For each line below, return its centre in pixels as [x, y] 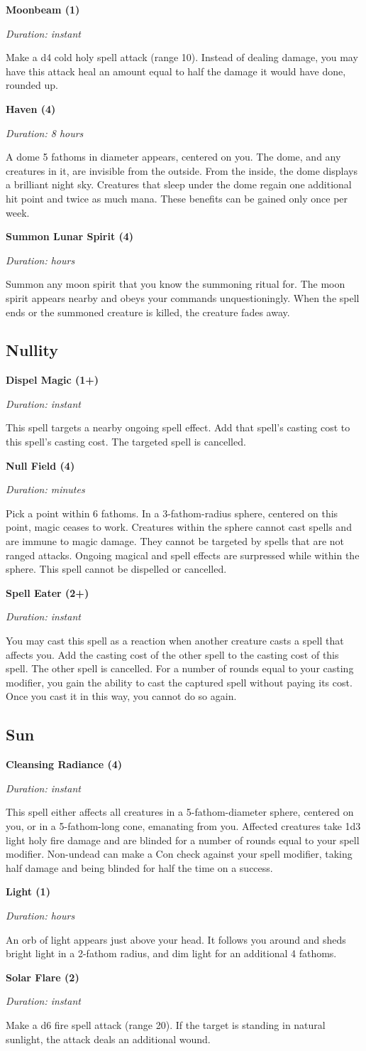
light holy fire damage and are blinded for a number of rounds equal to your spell [183, 840]
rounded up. [32, 85]
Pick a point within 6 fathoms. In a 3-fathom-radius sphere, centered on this [172, 513]
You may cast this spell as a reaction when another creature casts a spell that [175, 641]
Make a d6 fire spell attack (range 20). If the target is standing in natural [166, 1024]
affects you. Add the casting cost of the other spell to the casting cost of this [172, 654]
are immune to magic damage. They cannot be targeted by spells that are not [175, 541]
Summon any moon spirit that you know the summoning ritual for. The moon [176, 284]
